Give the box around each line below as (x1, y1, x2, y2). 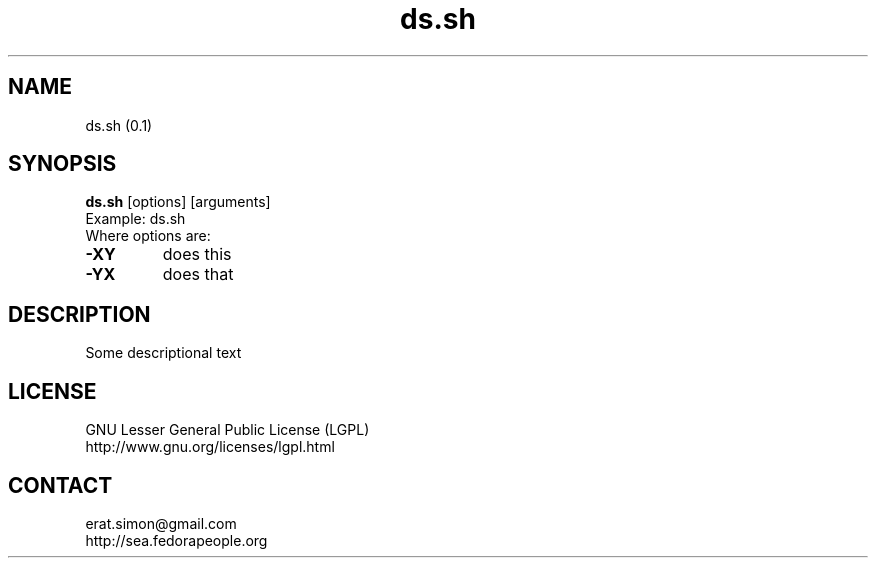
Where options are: (85, 227, 211, 245)
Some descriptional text (85, 344, 242, 362)
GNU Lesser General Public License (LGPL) (85, 421, 370, 439)
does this (162, 244, 232, 265)
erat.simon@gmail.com (85, 514, 237, 532)
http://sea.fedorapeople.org (85, 531, 268, 549)
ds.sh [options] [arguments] (85, 193, 271, 211)
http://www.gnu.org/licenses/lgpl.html (85, 438, 335, 456)
